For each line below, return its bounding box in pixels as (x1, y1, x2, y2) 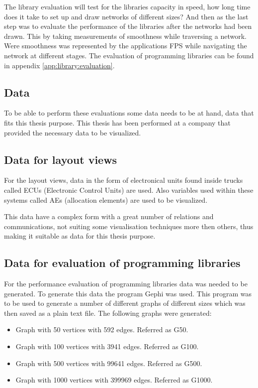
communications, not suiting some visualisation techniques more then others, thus (4, 221, 254, 231)
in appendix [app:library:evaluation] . (4, 60, 115, 70)
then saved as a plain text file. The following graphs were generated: (4, 307, 212, 318)
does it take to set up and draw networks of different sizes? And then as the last (4, 11, 249, 21)
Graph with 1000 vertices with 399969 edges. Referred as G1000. (15, 375, 213, 385)
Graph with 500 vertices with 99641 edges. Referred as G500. (15, 358, 202, 368)
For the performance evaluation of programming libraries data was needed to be (4, 278, 248, 289)
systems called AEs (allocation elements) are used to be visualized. (4, 194, 208, 205)
